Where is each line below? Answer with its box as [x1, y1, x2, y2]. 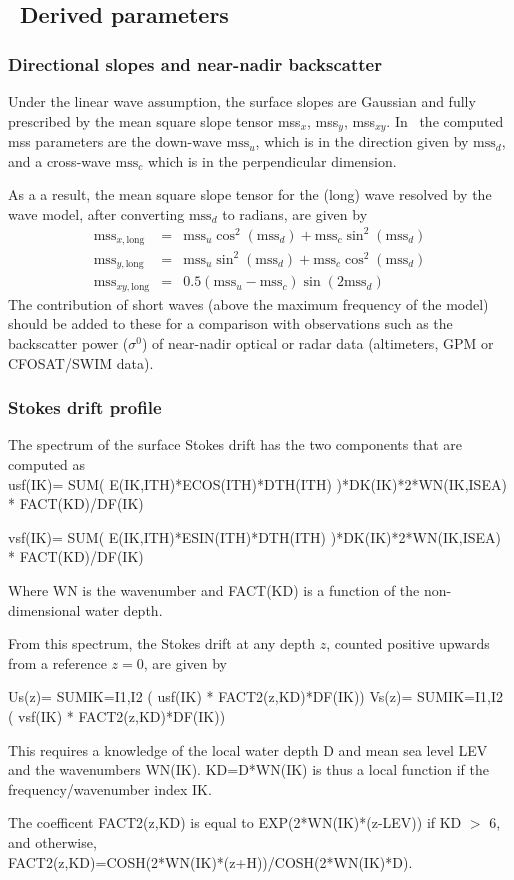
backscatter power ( [8, 333, 129, 354]
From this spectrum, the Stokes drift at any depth [8, 633, 316, 654]
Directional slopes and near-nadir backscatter [8, 51, 382, 76]
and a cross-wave [8, 150, 111, 171]
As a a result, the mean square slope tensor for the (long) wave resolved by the [8, 184, 492, 205]
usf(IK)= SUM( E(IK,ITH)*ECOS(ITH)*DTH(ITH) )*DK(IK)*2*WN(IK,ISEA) [8, 473, 507, 494]
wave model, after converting [8, 203, 185, 224]
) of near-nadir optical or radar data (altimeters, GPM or [142, 333, 494, 354]
